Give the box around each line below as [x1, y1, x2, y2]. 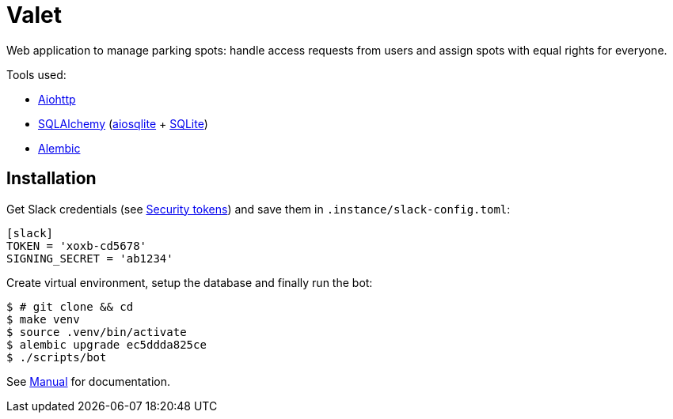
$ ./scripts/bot [6, 350, 107, 364]
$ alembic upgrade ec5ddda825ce [6, 338, 207, 351]
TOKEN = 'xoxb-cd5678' [6, 239, 147, 252]
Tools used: [6, 67, 67, 81]
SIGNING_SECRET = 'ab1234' [6, 251, 173, 265]
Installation [6, 168, 97, 189]
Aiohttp [38, 92, 76, 106]
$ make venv [6, 312, 80, 326]
